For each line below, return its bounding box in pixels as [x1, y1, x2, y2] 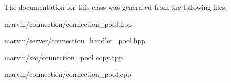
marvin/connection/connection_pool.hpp [4, 18, 132, 29]
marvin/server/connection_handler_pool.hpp [4, 35, 146, 46]
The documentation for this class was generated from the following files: [4, 2, 227, 12]
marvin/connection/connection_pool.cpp [4, 69, 131, 79]
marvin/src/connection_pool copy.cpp [4, 52, 123, 62]
